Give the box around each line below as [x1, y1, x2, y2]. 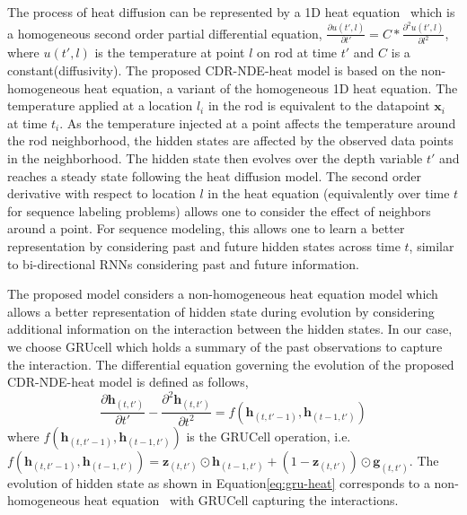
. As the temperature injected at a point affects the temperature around [59, 113, 456, 132]
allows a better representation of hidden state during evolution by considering [7, 301, 435, 320]
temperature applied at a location [7, 96, 193, 115]
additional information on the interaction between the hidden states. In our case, [7, 319, 453, 338]
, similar [409, 236, 454, 255]
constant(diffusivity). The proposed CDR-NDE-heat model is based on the [7, 61, 418, 79]
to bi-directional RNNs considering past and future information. [7, 254, 359, 273]
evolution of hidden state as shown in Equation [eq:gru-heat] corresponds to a [7, 473, 430, 492]
